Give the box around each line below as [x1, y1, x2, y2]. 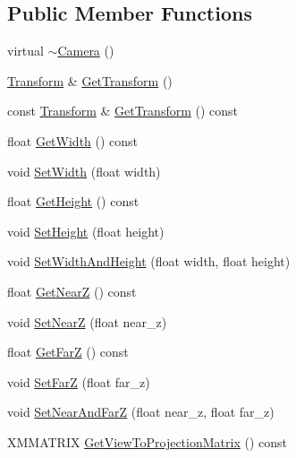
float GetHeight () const [7, 192, 140, 211]
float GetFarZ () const [7, 342, 129, 361]
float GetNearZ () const [7, 281, 137, 300]
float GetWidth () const [7, 131, 139, 150]
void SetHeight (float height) [7, 221, 165, 240]
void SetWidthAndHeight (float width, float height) [7, 252, 291, 271]
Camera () [57, 41, 114, 60]
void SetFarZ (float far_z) [7, 372, 150, 391]
